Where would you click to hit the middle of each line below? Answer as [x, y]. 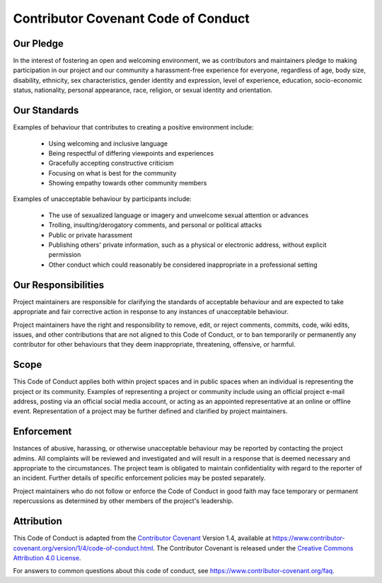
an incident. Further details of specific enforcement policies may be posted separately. [139, 478]
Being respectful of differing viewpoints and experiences [131, 153]
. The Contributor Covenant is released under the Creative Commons [253, 548]
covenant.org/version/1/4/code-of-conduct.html [83, 548]
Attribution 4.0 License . [47, 558]
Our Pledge [38, 44]
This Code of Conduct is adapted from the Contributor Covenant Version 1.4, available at [142, 538]
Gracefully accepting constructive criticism [111, 163]
